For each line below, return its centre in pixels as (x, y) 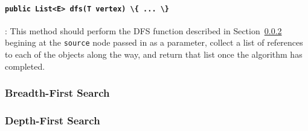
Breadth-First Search (57, 93)
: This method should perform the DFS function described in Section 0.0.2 (143, 30)
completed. (25, 66)
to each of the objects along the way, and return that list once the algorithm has (154, 54)
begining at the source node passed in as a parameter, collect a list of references (154, 42)
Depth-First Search (53, 120)
